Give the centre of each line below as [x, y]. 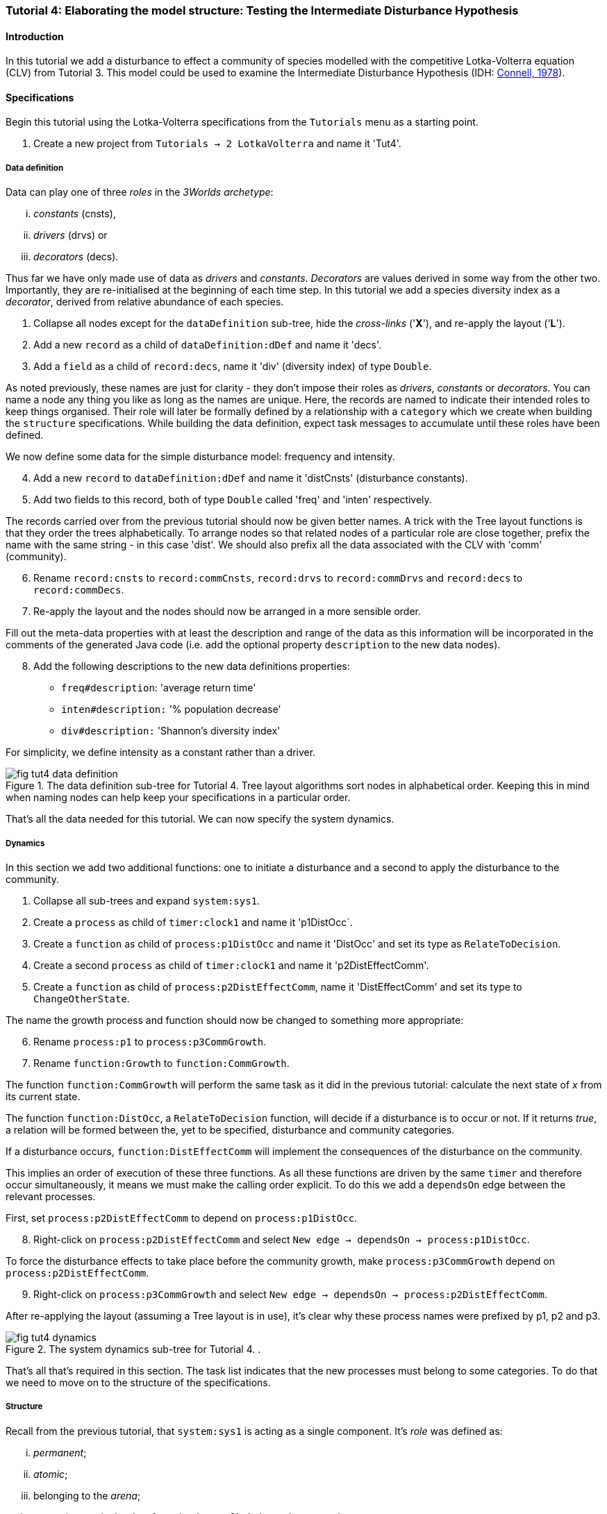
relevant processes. [51, 1196]
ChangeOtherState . [82, 999]
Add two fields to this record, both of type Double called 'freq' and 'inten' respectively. [233, 500]
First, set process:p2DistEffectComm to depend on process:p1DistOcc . [182, 1218]
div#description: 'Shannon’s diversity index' [171, 731]
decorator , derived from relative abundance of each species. [145, 302]
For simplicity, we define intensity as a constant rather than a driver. [161, 752]
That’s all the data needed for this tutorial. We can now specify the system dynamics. [200, 819]
